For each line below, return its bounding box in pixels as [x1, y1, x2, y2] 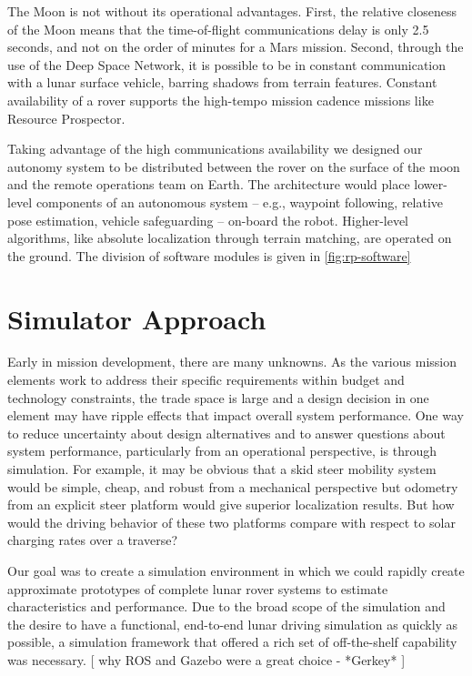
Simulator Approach [7, 299, 266, 337]
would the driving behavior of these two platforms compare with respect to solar [7, 512, 456, 531]
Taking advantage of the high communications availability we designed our [7, 139, 423, 158]
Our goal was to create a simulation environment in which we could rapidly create [7, 560, 465, 580]
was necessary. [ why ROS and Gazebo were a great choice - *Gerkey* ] [7, 650, 406, 669]
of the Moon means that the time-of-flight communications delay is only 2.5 [7, 19, 429, 38]
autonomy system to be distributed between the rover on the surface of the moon [7, 156, 460, 176]
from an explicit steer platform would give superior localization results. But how [7, 495, 455, 514]
